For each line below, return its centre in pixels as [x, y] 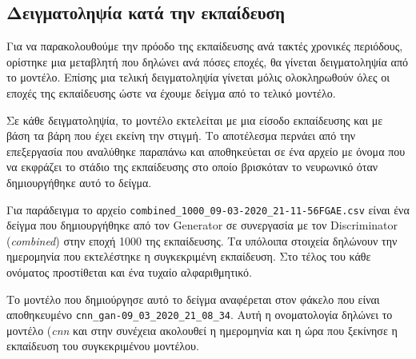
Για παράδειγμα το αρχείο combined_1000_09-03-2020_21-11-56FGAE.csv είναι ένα [208, 209]
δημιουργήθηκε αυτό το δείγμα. [79, 182]
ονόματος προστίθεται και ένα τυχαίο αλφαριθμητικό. [129, 271]
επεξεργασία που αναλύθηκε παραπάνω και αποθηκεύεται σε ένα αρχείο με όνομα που [206, 151]
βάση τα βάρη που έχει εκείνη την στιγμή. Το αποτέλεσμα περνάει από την [181, 136]
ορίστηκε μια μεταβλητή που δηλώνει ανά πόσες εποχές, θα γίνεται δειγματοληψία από [207, 61]
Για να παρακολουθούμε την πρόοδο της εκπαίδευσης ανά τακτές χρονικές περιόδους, [205, 46]
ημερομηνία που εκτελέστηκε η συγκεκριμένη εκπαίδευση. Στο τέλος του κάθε [189, 256]
